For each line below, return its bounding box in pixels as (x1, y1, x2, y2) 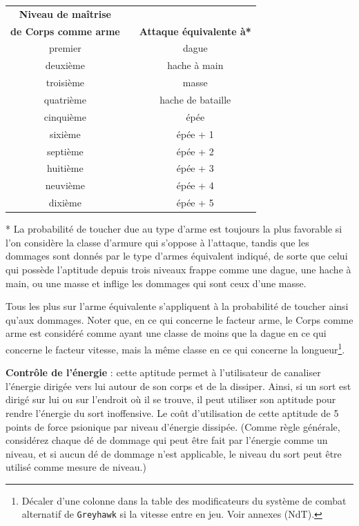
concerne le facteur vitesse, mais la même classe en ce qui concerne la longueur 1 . (6, 340, 345, 356)
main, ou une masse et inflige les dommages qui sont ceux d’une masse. (6, 275, 307, 290)
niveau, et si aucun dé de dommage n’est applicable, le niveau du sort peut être (6, 446, 342, 460)
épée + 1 (176, 126, 214, 141)
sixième (49, 126, 81, 141)
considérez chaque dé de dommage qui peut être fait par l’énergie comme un (6, 433, 328, 447)
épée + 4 (176, 178, 214, 193)
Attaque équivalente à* (139, 23, 251, 38)
